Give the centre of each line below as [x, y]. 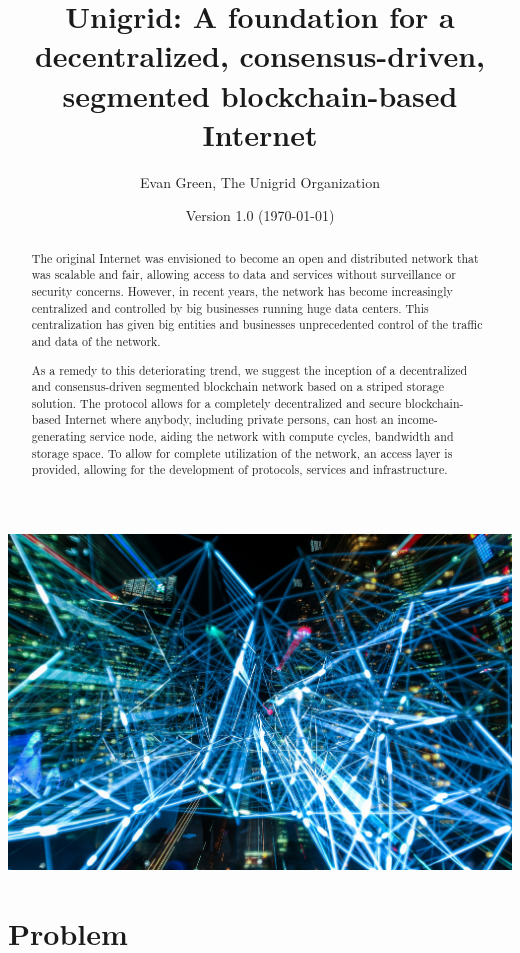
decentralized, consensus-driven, [260, 55]
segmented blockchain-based [260, 94]
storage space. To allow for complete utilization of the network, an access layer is [242, 452]
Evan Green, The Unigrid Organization [259, 181]
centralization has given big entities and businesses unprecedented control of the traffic [257, 324]
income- [417, 419]
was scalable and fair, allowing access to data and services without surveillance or [243, 274]
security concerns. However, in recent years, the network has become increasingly [242, 290]
